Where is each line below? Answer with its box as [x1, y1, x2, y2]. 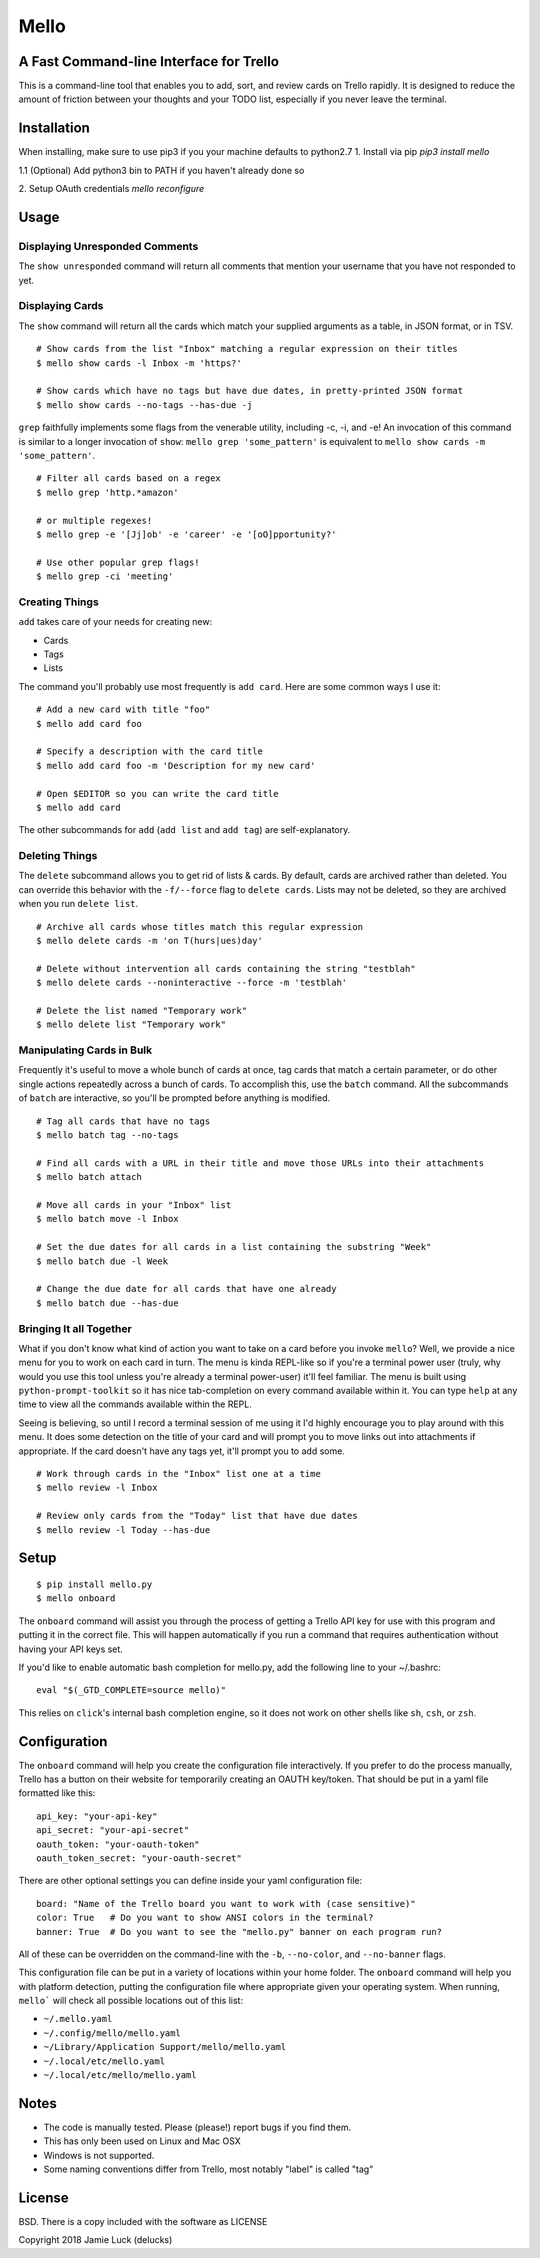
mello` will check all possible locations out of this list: [18, 1995, 244, 2007]
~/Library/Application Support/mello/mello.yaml [43, 2041, 287, 2053]
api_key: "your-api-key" [36, 1810, 158, 1822]
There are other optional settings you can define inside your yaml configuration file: [18, 1875, 363, 1887]
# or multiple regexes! [36, 515, 153, 526]
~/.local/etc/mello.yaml [43, 2055, 165, 2067]
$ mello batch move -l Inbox [36, 1213, 179, 1225]
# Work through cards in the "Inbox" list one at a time [36, 1468, 322, 1479]
